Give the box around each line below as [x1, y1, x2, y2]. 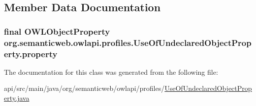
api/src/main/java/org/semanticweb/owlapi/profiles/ [4, 83, 165, 93]
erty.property [4, 47, 58, 60]
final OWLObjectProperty [4, 25, 110, 37]
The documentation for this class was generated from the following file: [4, 66, 218, 77]
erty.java [4, 93, 30, 103]
